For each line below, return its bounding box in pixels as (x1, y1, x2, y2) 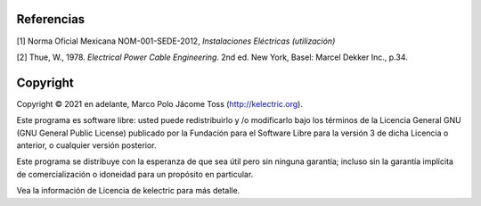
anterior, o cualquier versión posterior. (16, 139, 157, 151)
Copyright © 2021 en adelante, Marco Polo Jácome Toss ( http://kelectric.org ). (16, 98, 303, 109)
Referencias (16, 12, 86, 27)
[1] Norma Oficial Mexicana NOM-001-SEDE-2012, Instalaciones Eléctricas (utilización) (16, 36, 336, 46)
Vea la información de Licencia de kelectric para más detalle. (16, 185, 240, 196)
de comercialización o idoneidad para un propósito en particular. (16, 169, 254, 179)
